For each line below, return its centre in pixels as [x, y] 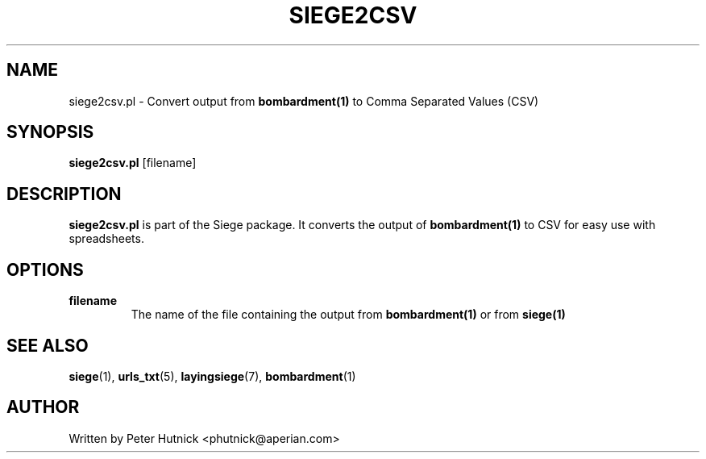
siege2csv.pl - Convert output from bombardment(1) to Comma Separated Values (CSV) [304, 101]
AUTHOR [43, 407]
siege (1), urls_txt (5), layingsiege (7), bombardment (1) [212, 376]
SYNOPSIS [50, 132]
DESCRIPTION [64, 194]
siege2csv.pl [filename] [133, 163]
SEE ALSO [48, 345]
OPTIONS [45, 269]
